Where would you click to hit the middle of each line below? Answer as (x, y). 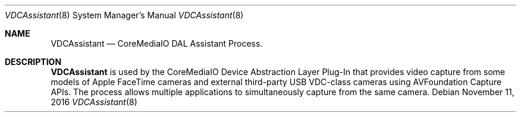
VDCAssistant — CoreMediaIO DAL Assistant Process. (157, 43)
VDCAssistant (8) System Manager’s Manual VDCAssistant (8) (124, 15)
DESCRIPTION (33, 62)
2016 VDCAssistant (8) (94, 102)
